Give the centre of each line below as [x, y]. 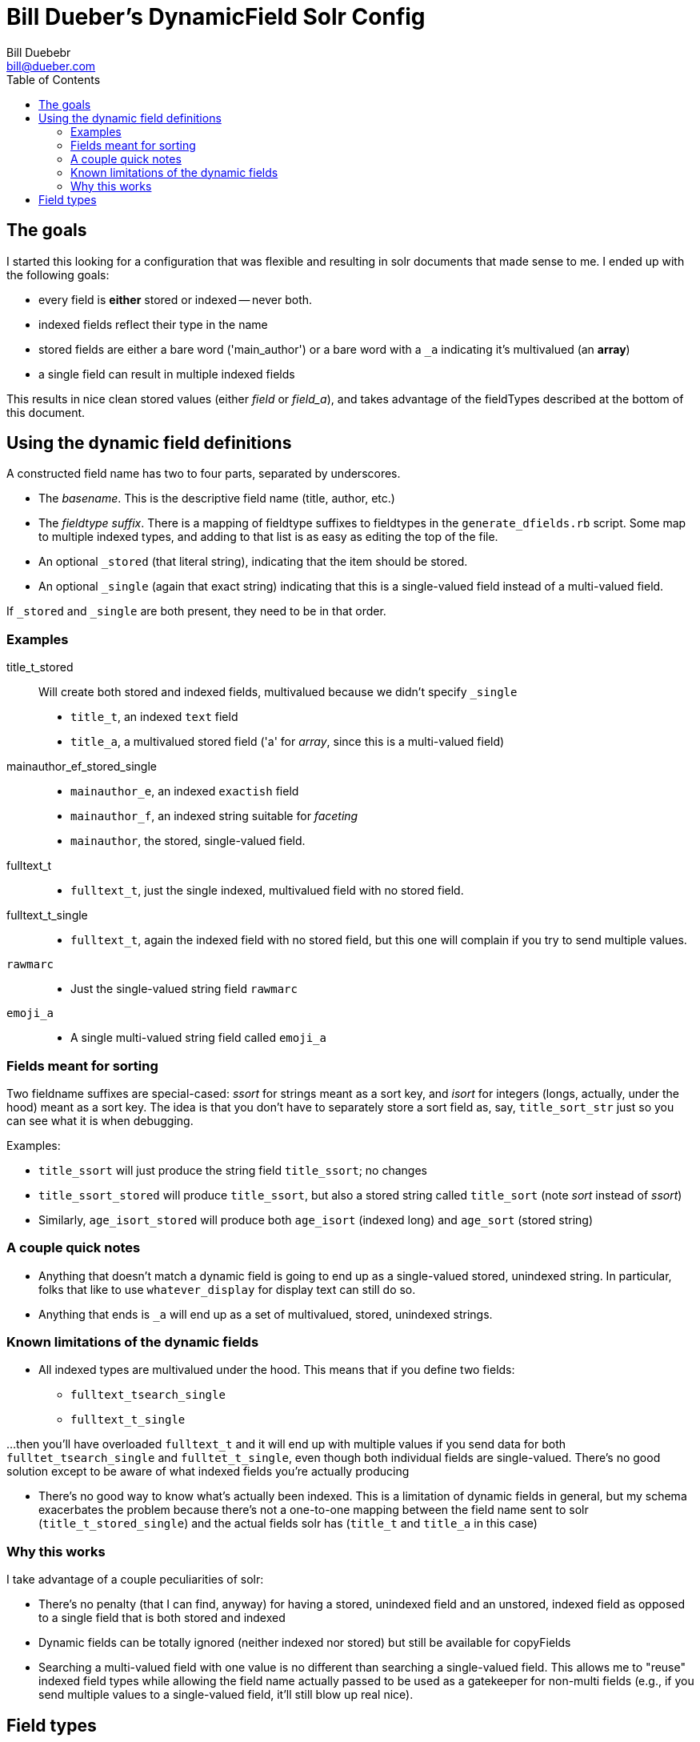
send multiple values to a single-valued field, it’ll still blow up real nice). [226, 1695]
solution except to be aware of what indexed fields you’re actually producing [208, 1472]
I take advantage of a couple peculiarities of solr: [135, 1580]
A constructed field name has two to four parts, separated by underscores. [204, 474]
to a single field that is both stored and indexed [162, 1618]
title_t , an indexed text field [154, 717]
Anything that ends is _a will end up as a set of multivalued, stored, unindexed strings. [266, 1314]
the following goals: [58, 274]
